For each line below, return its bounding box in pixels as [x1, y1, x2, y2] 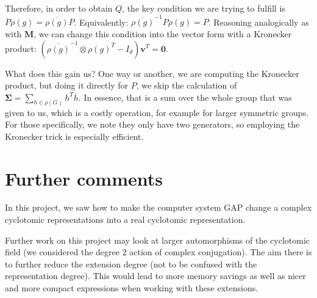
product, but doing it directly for [5, 79, 129, 92]
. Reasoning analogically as [208, 15, 309, 28]
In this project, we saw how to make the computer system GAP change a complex [5, 201, 312, 214]
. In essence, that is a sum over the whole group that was [78, 90, 292, 103]
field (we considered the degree [5, 245, 119, 258]
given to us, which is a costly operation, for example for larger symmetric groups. [5, 106, 309, 118]
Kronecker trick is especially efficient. [5, 129, 144, 142]
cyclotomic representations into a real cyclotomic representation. [5, 213, 246, 226]
